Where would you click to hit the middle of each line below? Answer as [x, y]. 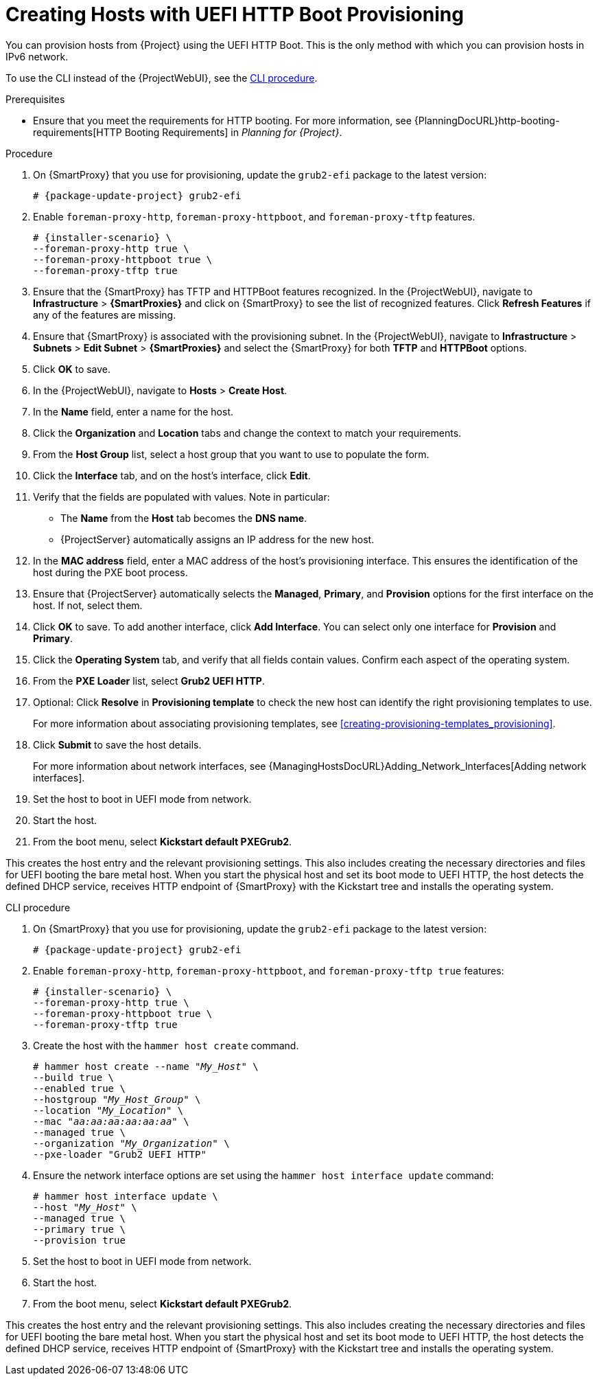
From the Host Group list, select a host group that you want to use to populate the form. [231, 454]
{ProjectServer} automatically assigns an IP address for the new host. [218, 539]
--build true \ [74, 1077]
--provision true [79, 1240]
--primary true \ [79, 1229]
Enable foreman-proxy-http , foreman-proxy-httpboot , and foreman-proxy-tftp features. [254, 216]
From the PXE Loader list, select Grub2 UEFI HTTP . [149, 681]
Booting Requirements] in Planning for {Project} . [233, 132]
